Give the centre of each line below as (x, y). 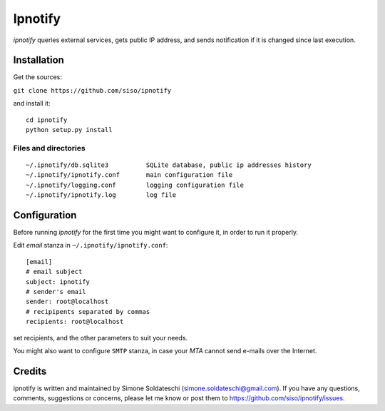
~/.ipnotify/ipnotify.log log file (101, 195)
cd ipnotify (47, 120)
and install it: (32, 103)
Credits (30, 371)
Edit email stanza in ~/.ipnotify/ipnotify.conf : (91, 245)
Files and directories (49, 148)
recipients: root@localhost (75, 322)
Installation (38, 60)
